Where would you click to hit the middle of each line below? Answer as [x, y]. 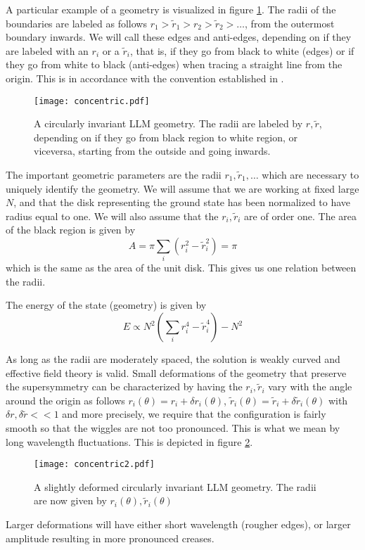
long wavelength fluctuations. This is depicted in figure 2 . [129, 441]
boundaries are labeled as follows [76, 23]
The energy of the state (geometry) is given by [106, 305]
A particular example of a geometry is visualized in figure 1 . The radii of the [171, 9]
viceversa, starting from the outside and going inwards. [152, 151]
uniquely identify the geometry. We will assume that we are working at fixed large [182, 188]
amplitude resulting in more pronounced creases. [110, 538]
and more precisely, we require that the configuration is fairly [194, 414]
